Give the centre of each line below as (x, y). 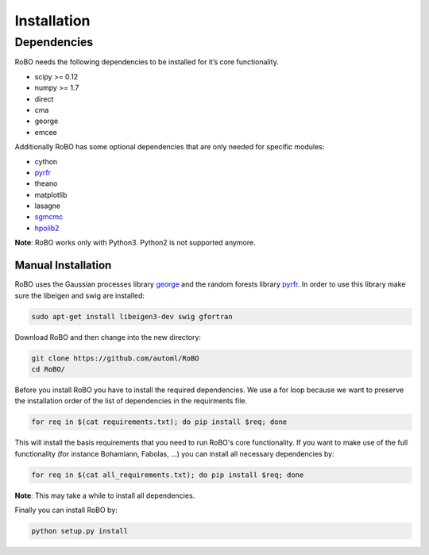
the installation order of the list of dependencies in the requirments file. (131, 401)
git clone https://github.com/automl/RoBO (115, 358)
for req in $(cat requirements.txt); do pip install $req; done (159, 422)
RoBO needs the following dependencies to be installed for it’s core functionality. (147, 62)
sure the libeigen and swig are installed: (80, 295)
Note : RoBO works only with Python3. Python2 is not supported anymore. (135, 243)
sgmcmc (49, 217)
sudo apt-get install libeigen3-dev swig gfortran (132, 316)
